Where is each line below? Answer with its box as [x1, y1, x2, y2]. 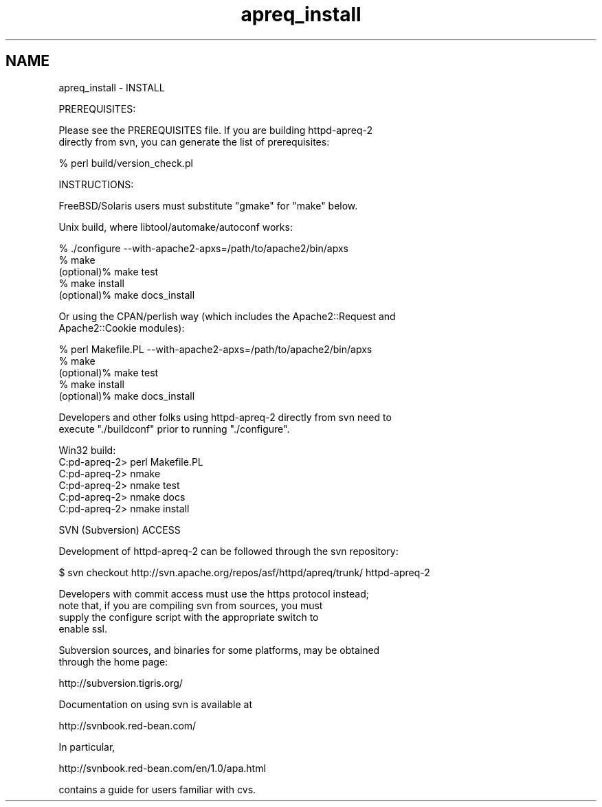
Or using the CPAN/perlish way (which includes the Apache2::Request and [58, 310, 396, 322]
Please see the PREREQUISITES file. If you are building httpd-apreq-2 [58, 124, 373, 136]
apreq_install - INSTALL [58, 81, 165, 93]
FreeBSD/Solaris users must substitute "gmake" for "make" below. [58, 199, 358, 212]
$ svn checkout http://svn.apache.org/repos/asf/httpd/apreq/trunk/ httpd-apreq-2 [58, 566, 430, 578]
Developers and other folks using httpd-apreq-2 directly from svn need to [58, 411, 392, 423]
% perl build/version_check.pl [58, 157, 193, 169]
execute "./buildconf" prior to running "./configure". [58, 422, 290, 435]
